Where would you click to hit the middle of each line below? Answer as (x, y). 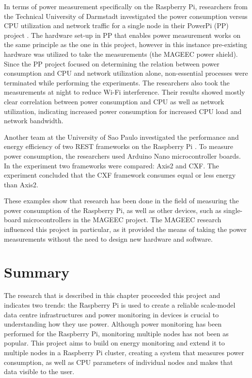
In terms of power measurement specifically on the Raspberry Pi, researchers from (126, 6)
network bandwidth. (34, 121)
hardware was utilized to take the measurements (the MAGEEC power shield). (121, 54)
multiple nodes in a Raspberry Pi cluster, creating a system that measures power (124, 352)
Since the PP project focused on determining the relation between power (112, 63)
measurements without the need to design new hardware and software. (108, 238)
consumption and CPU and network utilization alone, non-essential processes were (126, 73)
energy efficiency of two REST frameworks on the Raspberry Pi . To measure (118, 146)
